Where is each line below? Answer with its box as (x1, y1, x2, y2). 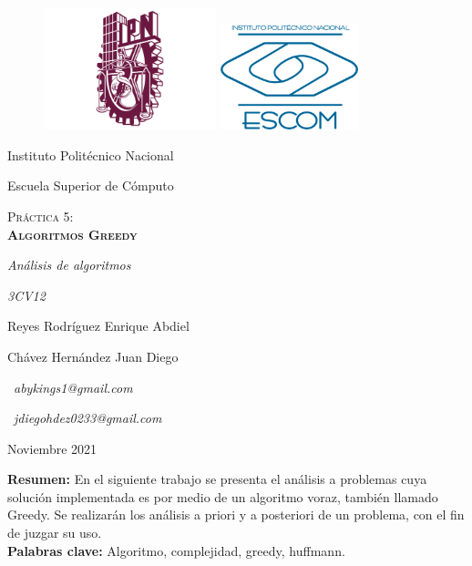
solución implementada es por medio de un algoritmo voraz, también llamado (7, 487, 438, 506)
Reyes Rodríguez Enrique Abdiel (7, 316, 190, 335)
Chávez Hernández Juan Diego (7, 346, 179, 365)
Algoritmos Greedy (7, 224, 138, 243)
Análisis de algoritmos (7, 255, 131, 274)
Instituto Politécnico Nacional (7, 145, 174, 164)
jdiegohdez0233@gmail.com (14, 408, 162, 427)
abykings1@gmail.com (14, 377, 133, 396)
